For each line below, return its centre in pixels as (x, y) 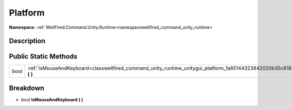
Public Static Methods (43, 57)
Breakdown (27, 88)
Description (27, 41)
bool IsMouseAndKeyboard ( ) (52, 99)
